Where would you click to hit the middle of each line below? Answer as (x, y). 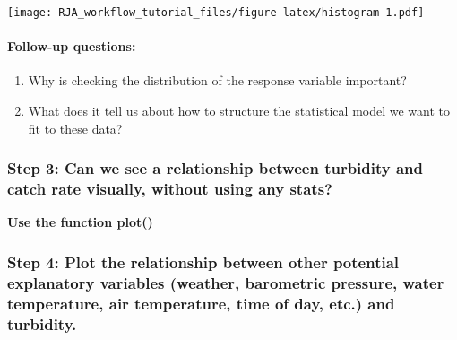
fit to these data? (75, 128)
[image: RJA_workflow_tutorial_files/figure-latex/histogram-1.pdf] (216, 13)
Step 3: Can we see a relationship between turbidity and (216, 168)
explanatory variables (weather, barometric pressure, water (226, 282)
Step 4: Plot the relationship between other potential (203, 262)
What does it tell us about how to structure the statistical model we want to (239, 111)
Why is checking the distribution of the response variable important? (217, 80)
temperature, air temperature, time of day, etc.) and (201, 303)
